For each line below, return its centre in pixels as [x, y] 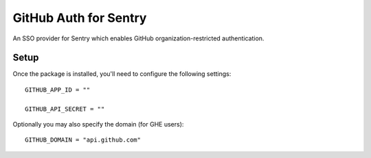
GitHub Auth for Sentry [80, 18]
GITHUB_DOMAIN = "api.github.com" [83, 140]
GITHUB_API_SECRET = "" [65, 109]
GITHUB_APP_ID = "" [58, 90]
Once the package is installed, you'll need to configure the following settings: [122, 74]
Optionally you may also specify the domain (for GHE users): [98, 124]
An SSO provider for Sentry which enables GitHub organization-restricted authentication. [138, 38]
